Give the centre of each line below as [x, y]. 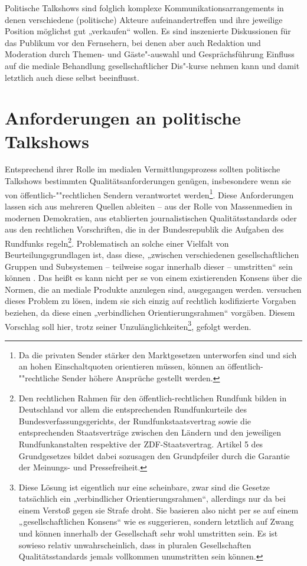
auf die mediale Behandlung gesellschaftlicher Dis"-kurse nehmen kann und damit [152, 65]
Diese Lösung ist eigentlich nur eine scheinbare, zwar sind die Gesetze [144, 487]
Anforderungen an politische [123, 118]
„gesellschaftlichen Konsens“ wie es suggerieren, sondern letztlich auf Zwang [156, 521]
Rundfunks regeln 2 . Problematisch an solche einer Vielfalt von [117, 242]
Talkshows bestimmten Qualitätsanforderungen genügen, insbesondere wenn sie [148, 181]
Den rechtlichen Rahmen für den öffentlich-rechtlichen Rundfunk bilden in [153, 397]
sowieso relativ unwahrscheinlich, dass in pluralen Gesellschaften [135, 544]
